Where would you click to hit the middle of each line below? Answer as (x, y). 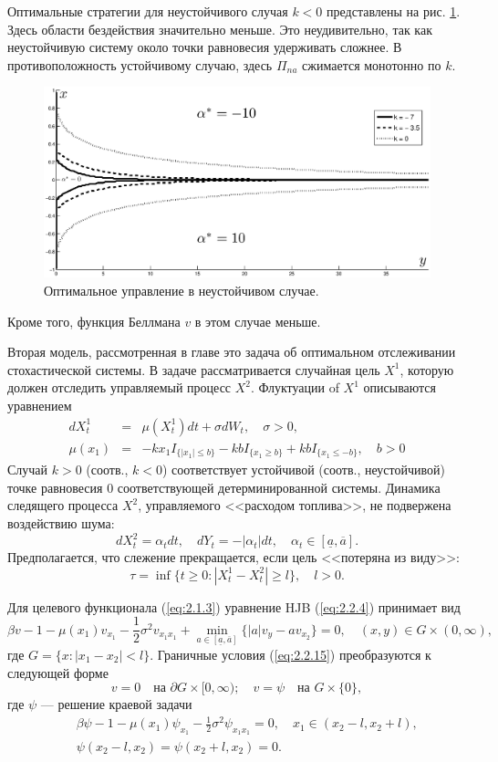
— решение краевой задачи (116, 704)
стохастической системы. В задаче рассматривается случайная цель (194, 369)
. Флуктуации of (295, 387)
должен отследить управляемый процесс (119, 387)
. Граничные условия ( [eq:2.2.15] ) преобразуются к (290, 654)
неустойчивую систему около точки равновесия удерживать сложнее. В (205, 47)
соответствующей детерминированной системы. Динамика (279, 487)
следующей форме (58, 672)
